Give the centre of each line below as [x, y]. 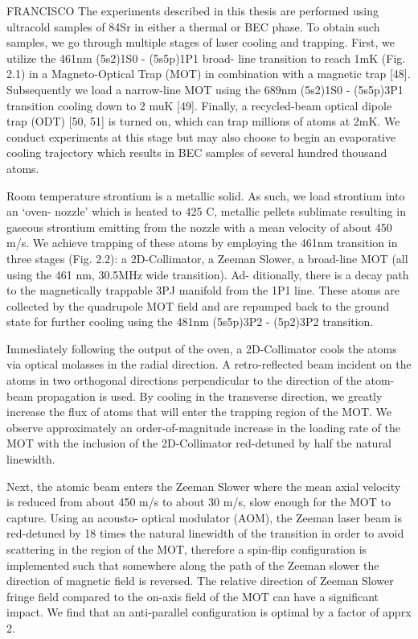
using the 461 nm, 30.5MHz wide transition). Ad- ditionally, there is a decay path [208, 274]
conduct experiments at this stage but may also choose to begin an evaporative [201, 136]
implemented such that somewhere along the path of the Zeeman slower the [193, 565]
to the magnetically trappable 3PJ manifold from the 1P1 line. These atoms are [203, 290]
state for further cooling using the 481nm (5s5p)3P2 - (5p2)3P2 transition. [190, 322]
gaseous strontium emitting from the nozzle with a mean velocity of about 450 [199, 227]
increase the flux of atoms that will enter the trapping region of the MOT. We [199, 412]
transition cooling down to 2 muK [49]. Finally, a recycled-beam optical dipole [199, 105]
